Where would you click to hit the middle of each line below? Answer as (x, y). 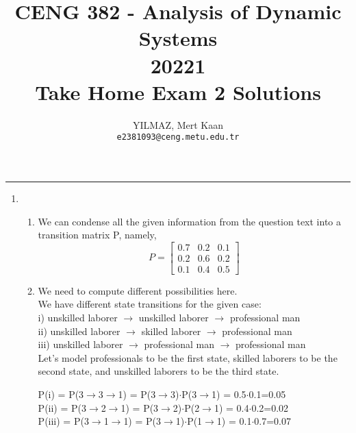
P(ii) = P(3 (62, 407)
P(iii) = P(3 (63, 421)
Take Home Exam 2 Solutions (178, 91)
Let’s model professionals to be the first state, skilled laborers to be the (188, 357)
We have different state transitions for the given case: (150, 304)
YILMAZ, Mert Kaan (178, 124)
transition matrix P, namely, (97, 235)
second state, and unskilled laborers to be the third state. (158, 371)
